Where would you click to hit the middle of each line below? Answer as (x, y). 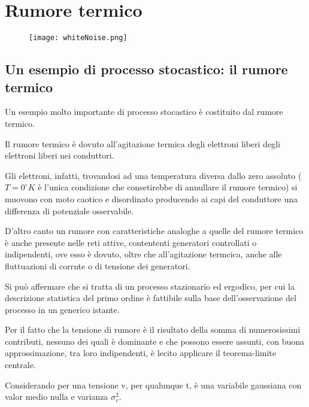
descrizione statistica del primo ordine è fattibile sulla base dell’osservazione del (151, 298)
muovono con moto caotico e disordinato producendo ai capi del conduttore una (152, 198)
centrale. (20, 365)
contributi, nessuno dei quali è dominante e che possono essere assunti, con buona (155, 341)
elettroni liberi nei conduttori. (60, 155)
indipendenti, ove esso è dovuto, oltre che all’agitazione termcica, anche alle (143, 254)
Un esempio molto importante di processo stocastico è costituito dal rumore (144, 112)
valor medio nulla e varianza (57, 397)
